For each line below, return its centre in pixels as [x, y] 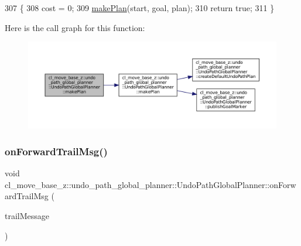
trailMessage [27, 216]
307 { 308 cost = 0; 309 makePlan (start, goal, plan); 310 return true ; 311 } [140, 8]
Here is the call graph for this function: [75, 27]
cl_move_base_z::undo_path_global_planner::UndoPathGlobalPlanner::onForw [150, 184]
